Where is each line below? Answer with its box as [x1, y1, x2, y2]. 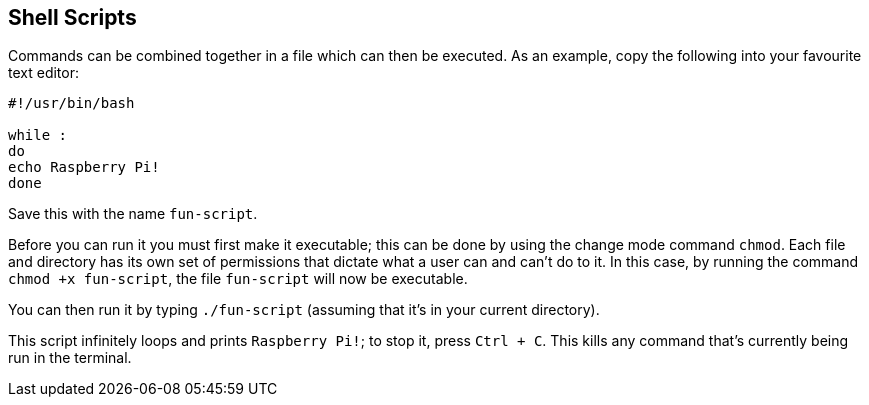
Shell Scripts [8, 5, 137, 30]
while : [8, 127, 68, 144]
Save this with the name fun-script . [8, 205, 258, 223]
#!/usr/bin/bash [8, 95, 135, 112]
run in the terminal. [8, 349, 132, 367]
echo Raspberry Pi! [8, 159, 160, 176]
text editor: [8, 64, 79, 82]
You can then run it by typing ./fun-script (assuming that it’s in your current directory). [8, 301, 600, 319]
